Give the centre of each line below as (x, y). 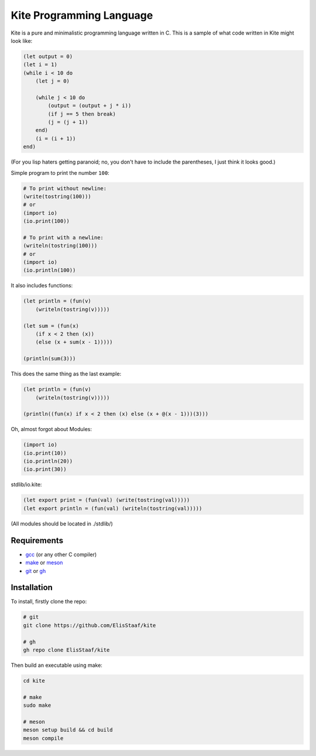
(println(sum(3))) (49, 359)
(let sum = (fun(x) (51, 326)
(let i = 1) (40, 65)
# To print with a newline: (63, 237)
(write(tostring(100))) (57, 196)
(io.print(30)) (45, 469)
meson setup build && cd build (68, 730)
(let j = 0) (53, 81)
